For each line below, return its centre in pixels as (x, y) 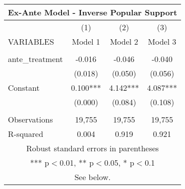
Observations (31, 119)
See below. (93, 177)
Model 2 (124, 41)
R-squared (26, 134)
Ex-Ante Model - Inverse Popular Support (93, 12)
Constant (24, 88)
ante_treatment (35, 59)
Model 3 (162, 41)
